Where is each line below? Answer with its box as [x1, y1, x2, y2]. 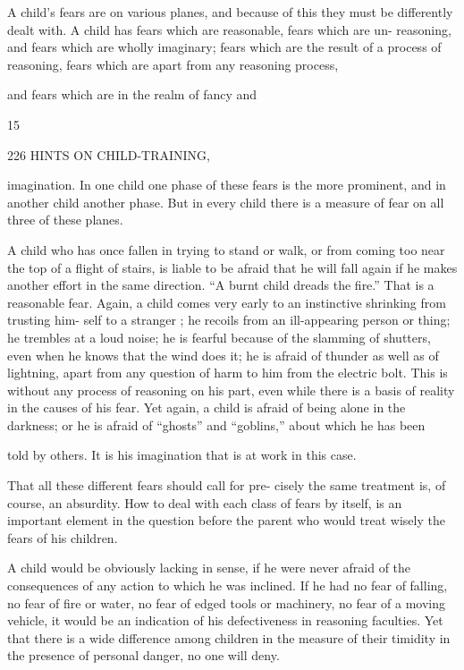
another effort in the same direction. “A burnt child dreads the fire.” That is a [7, 276, 434, 294]
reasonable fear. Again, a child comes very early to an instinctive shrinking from [7, 293, 446, 311]
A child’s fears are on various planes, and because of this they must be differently [7, 3, 453, 21]
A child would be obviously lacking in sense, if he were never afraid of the [7, 558, 411, 577]
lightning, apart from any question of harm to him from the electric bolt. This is [7, 363, 448, 382]
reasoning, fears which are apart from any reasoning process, [7, 55, 339, 73]
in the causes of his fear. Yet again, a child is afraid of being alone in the [7, 398, 406, 417]
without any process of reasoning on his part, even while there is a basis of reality [7, 380, 455, 399]
